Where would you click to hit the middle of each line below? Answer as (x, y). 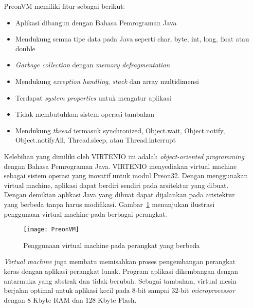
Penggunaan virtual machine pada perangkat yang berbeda (112, 245)
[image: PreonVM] (51, 230)
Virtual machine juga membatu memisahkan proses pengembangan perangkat (120, 261)
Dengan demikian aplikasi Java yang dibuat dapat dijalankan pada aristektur (119, 195)
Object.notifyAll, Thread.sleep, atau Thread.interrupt (96, 140)
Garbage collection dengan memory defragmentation (93, 65)
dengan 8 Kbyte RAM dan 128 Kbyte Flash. (70, 299)
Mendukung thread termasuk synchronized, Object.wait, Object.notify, (120, 130)
